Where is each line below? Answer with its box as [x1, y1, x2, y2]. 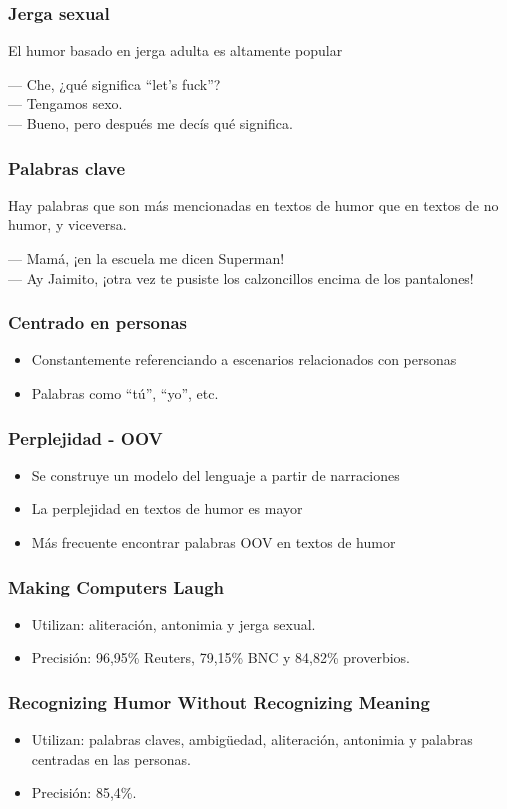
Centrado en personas [8, 310, 188, 335]
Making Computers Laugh [8, 574, 225, 599]
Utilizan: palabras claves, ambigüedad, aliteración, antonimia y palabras [31, 729, 473, 750]
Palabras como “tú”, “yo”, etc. [31, 383, 219, 403]
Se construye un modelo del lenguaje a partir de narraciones [31, 464, 400, 485]
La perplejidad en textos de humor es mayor [31, 498, 303, 519]
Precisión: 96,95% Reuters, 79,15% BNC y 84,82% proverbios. [31, 647, 410, 668]
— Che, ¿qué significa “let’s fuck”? [8, 73, 221, 94]
